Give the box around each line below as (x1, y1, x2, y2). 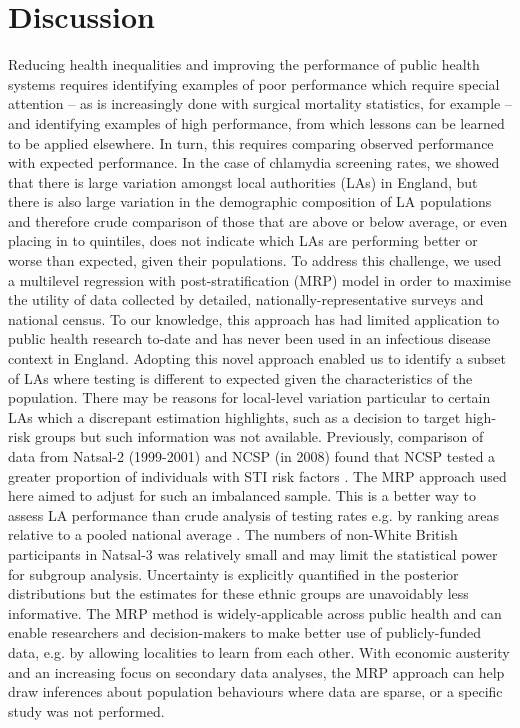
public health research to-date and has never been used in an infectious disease (8, 328, 491, 349)
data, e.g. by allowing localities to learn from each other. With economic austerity (8, 641, 510, 662)
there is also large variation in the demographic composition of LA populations (8, 191, 492, 212)
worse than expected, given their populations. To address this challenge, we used (8, 250, 502, 271)
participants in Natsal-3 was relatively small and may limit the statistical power (8, 543, 498, 564)
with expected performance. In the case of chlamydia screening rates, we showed (8, 152, 500, 173)
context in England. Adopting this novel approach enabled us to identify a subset (8, 348, 506, 369)
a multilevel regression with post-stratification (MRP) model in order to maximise (8, 269, 512, 290)
